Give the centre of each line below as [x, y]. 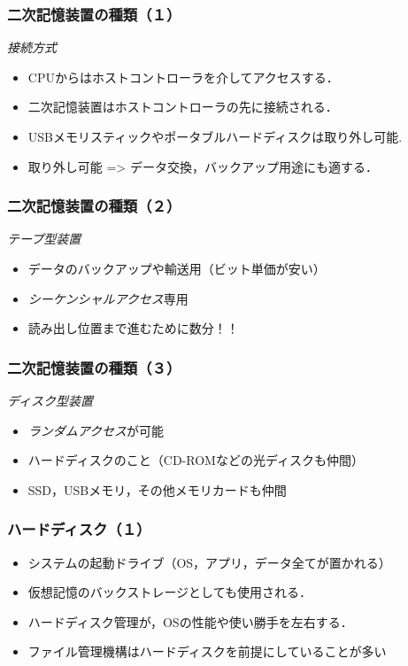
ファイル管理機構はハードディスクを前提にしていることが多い [207, 651]
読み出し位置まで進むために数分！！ [133, 328]
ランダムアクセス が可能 [96, 430]
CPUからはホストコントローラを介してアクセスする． [183, 77]
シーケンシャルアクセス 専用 [108, 298]
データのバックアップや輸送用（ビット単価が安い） [177, 268]
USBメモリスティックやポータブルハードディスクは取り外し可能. [215, 136]
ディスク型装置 [50, 400]
